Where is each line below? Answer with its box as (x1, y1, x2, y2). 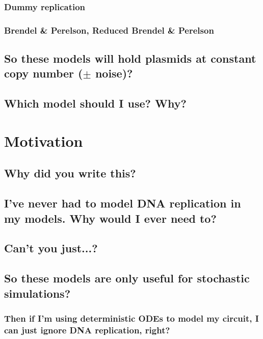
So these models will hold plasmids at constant (4, 50, 256, 66)
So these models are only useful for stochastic (4, 270, 250, 286)
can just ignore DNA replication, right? (4, 323, 170, 336)
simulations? (4, 285, 71, 301)
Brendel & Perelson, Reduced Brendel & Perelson (4, 23, 214, 36)
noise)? (95, 65, 133, 81)
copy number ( (4, 65, 83, 81)
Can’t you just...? (4, 240, 98, 256)
